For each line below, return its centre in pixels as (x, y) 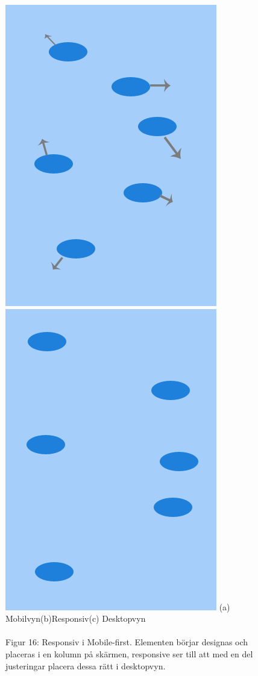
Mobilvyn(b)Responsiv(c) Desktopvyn (76, 618)
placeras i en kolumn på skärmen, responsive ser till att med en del (129, 653)
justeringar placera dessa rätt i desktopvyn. (86, 665)
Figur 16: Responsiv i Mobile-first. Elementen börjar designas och (127, 642)
